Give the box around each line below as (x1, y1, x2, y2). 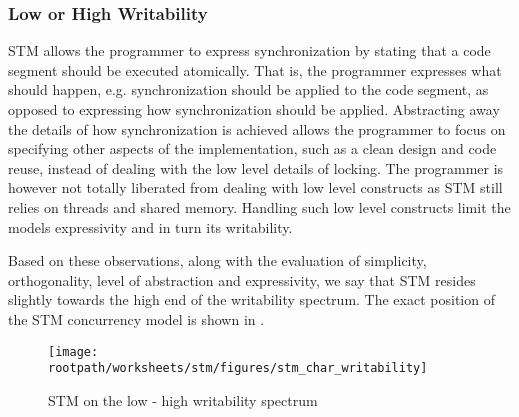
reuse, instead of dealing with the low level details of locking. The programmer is (8, 157, 504, 178)
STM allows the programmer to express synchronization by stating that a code (8, 40, 491, 61)
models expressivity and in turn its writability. (8, 216, 293, 237)
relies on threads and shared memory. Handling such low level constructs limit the (8, 196, 511, 217)
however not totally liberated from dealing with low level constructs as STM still (8, 177, 503, 198)
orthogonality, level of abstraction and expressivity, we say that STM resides (8, 269, 476, 290)
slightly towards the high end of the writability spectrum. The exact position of (8, 289, 495, 310)
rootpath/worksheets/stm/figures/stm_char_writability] (48, 361, 428, 376)
